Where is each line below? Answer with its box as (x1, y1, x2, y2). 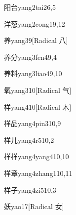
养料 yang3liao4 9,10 (4, 68, 62, 79)
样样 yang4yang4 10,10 (4, 151, 69, 162)
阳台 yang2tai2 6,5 (4, 2, 56, 12)
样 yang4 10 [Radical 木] (4, 101, 72, 112)
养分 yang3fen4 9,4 (4, 51, 57, 62)
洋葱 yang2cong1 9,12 (4, 18, 65, 29)
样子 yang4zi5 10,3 (4, 184, 56, 195)
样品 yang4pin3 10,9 (4, 118, 61, 129)
